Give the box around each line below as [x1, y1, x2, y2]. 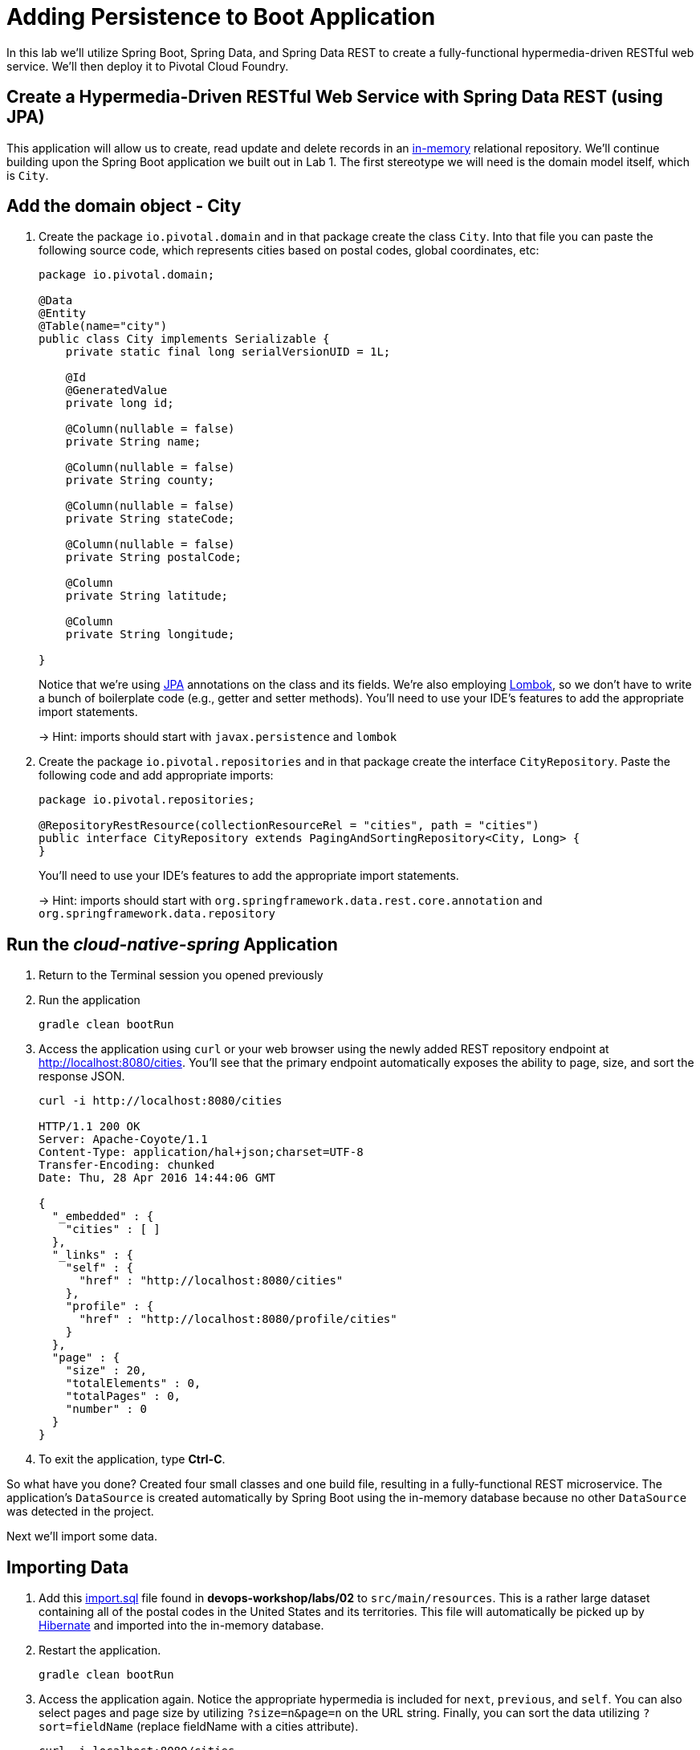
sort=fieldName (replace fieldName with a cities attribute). [39, 1719, 359, 1734]
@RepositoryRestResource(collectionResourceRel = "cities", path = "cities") [39, 819, 539, 832]
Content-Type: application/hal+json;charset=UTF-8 [39, 1146, 364, 1159]
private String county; [65, 474, 215, 487]
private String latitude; [65, 589, 229, 603]
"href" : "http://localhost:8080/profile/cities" [79, 1312, 397, 1326]
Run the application [39, 993, 140, 1007]
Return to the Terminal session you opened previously [39, 968, 324, 983]
